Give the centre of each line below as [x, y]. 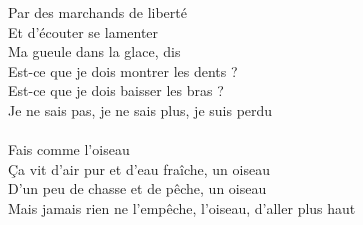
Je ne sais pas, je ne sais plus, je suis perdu [140, 109]
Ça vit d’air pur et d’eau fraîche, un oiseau [139, 168]
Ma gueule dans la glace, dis [94, 51]
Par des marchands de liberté [97, 12]
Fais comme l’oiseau [69, 149]
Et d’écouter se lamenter [83, 31]
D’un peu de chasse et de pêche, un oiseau [137, 188]
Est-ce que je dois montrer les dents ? [123, 70]
